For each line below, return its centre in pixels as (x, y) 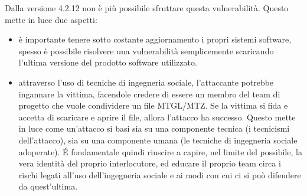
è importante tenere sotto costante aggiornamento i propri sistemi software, (155, 39)
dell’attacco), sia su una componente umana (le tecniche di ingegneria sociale (158, 140)
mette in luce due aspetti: (51, 19)
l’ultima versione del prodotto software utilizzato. (108, 62)
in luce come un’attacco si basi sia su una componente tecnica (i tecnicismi (154, 128)
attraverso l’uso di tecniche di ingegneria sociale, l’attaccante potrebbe (146, 82)
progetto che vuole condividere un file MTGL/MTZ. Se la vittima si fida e (153, 105)
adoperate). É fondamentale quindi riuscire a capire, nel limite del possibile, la (160, 151)
